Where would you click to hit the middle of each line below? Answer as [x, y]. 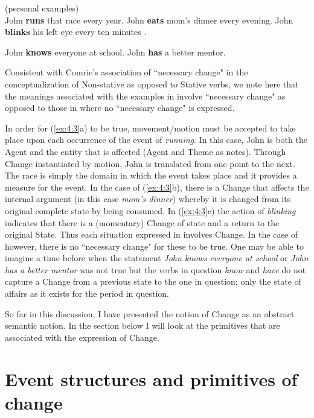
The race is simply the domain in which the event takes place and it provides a [151, 175]
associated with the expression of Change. [82, 337]
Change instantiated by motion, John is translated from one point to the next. [150, 163]
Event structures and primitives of [151, 378]
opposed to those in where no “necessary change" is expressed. [120, 108]
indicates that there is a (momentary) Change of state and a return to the [142, 222]
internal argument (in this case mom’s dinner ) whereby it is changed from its [148, 199]
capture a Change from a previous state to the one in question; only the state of [153, 281]
